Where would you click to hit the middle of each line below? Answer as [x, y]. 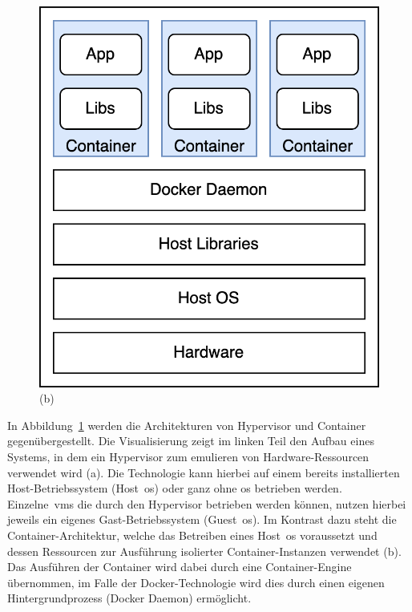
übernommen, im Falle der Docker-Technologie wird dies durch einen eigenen [196, 582]
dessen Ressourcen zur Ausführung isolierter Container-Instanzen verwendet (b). [204, 551]
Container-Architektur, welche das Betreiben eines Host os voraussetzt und [192, 535]
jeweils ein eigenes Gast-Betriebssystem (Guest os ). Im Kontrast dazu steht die [202, 519]
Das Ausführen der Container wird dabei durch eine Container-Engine [180, 567]
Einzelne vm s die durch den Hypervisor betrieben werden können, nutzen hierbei [207, 503]
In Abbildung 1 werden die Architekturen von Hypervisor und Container [187, 425]
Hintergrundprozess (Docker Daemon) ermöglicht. [129, 598]
